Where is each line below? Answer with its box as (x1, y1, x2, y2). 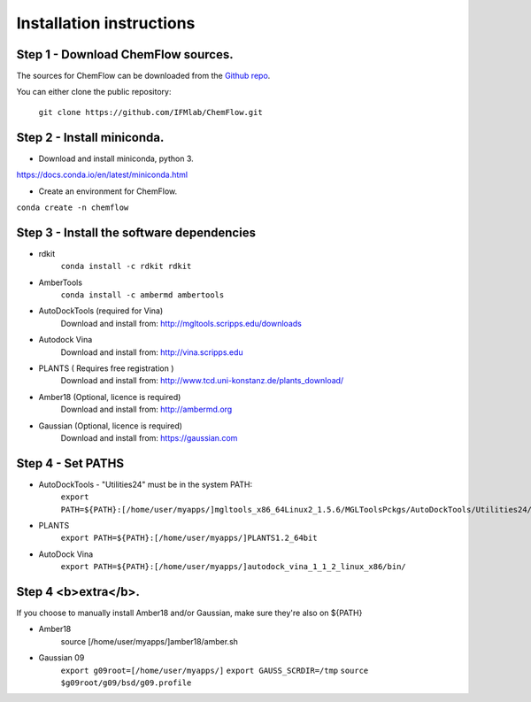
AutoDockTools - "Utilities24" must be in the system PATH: (38, 479, 253, 490)
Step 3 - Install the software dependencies (16, 225, 257, 240)
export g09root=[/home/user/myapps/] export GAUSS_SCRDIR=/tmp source (60, 665, 369, 675)
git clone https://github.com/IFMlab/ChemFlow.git (38, 107, 263, 117)
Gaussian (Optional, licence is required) (38, 420, 183, 431)
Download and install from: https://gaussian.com (60, 432, 238, 443)
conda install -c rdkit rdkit (60, 261, 192, 272)
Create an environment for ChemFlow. (38, 186, 178, 197)
